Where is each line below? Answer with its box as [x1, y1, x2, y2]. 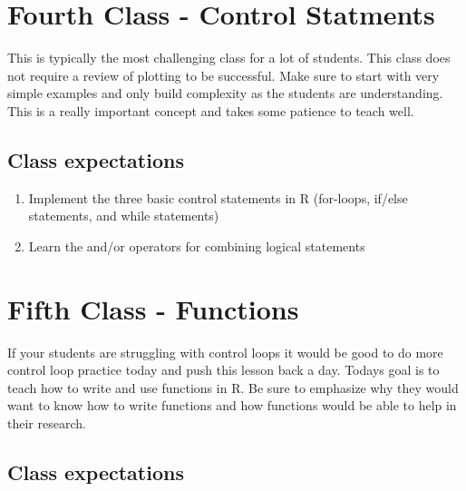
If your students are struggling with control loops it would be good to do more [7, 342, 443, 361]
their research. [7, 413, 86, 432]
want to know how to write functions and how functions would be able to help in [7, 396, 457, 415]
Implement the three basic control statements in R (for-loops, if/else [28, 188, 408, 207]
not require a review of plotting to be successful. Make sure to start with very [7, 65, 440, 84]
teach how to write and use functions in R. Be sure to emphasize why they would [7, 378, 459, 397]
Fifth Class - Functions [7, 290, 299, 327]
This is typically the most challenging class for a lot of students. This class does [7, 48, 451, 67]
